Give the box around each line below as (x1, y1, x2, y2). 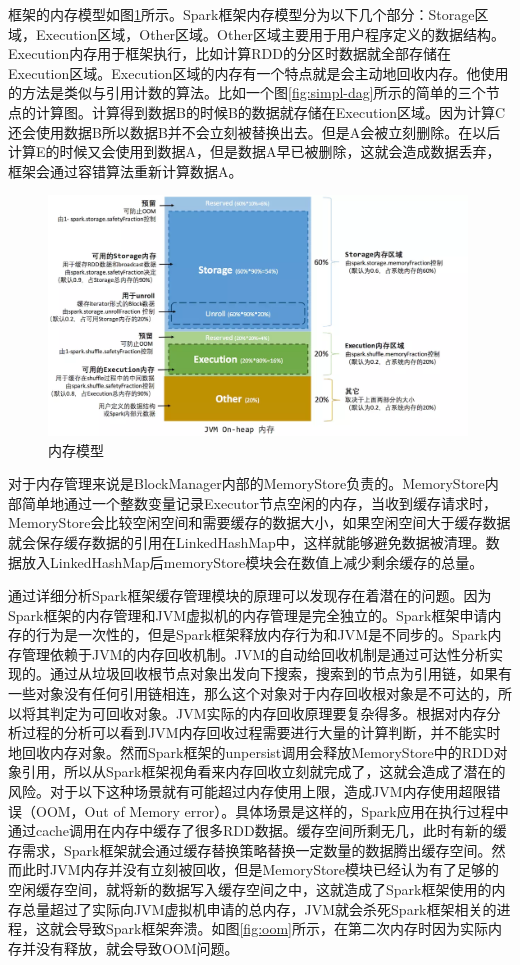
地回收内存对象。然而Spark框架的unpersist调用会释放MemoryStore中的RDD (8, 741, 494, 762)
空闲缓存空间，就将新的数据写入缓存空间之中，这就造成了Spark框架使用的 (8, 879, 492, 900)
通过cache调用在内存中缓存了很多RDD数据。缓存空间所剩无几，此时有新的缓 (8, 820, 507, 841)
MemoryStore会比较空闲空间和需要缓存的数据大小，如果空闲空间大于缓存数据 (8, 512, 511, 533)
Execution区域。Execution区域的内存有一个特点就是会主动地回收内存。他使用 (8, 62, 509, 83)
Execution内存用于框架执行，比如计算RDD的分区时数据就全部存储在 (8, 43, 451, 64)
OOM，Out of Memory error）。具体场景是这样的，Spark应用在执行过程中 (35, 800, 509, 821)
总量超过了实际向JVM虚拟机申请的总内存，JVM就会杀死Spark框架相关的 (21, 898, 497, 919)
